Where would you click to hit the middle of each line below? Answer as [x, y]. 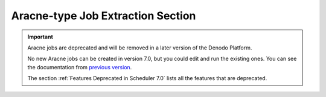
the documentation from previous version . [80, 67]
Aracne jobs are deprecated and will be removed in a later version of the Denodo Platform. [140, 48]
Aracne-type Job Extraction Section [104, 16]
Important [40, 37]
